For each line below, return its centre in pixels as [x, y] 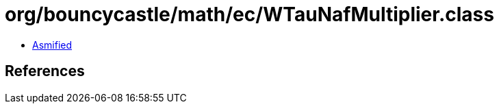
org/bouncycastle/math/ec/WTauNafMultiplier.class [249, 14]
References [45, 71]
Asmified [52, 45]
